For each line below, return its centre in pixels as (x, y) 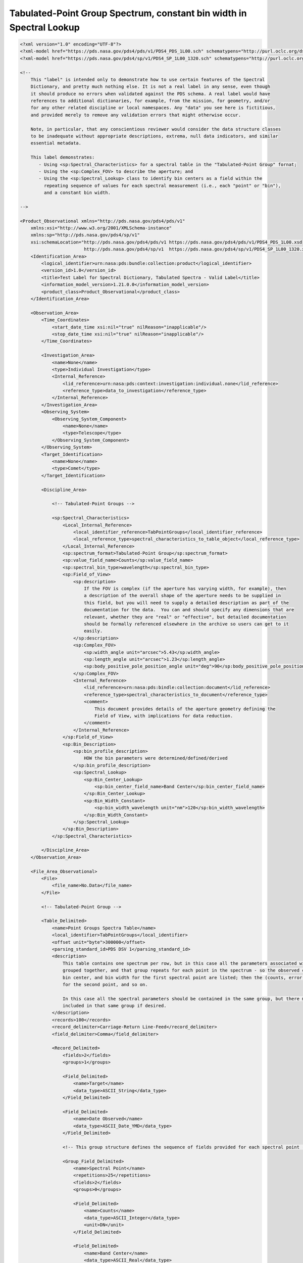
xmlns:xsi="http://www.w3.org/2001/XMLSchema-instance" (101, 228)
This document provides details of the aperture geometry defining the (185, 709)
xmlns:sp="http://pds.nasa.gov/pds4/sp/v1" (85, 235)
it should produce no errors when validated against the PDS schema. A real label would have (150, 94)
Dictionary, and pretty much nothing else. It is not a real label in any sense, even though (150, 87)
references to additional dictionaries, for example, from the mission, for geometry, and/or (150, 101)
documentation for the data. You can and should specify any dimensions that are (189, 610)
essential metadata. (56, 143)
